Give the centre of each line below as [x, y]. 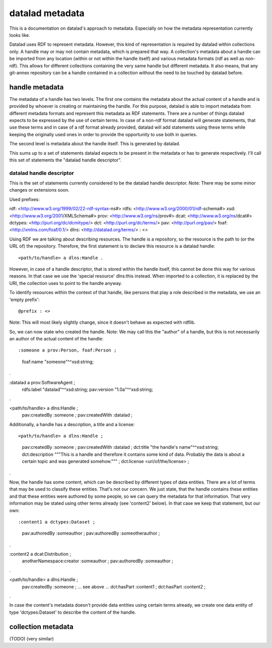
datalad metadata [47, 13]
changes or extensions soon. [39, 190]
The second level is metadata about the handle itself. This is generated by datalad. [95, 144]
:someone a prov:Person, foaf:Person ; [67, 350]
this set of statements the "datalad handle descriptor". [65, 160]
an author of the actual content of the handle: [56, 339]
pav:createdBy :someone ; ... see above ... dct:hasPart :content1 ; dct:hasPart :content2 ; [114, 586]
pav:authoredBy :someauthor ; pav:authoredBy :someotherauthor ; [91, 533]
